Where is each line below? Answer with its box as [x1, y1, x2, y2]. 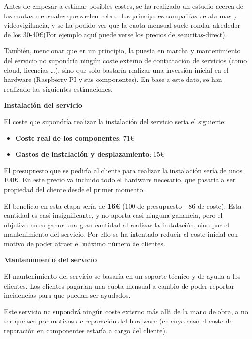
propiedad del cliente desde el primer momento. [4, 184, 145, 194]
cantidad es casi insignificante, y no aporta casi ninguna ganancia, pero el [4, 210, 223, 220]
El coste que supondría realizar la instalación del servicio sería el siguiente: [4, 116, 226, 126]
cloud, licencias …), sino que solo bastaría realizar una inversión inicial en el [4, 65, 229, 75]
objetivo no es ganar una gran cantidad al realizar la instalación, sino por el [4, 219, 230, 229]
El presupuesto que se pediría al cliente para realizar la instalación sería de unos [4, 165, 243, 175]
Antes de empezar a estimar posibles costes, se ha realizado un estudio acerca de [4, 1, 244, 11]
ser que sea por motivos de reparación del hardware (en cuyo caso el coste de [4, 316, 233, 326]
